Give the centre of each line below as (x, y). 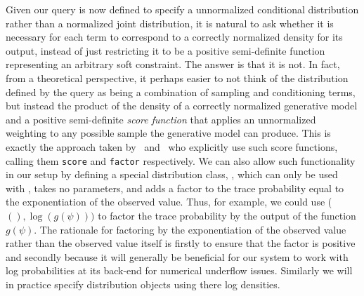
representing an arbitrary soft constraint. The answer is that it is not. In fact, (173, 64)
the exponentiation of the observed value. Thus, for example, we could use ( (169, 202)
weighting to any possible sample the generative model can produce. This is (168, 133)
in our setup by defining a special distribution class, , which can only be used (172, 174)
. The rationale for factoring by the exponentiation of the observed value (190, 229)
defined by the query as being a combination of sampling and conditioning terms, (181, 92)
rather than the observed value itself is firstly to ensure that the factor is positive (181, 243)
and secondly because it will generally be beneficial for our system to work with (177, 256)
